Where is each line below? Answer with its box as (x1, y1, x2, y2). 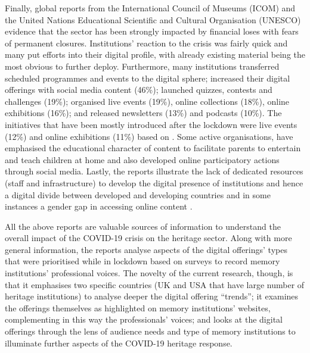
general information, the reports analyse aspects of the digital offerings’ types (5, 243, 287, 255)
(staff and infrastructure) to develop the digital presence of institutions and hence (5, 176, 303, 189)
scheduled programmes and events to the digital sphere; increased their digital (5, 71, 290, 84)
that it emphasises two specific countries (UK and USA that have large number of (5, 278, 305, 290)
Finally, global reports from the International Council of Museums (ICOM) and (5, 2, 296, 14)
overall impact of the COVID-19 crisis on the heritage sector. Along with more (5, 232, 292, 244)
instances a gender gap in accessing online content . (5, 200, 193, 213)
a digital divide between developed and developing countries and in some (5, 188, 271, 201)
